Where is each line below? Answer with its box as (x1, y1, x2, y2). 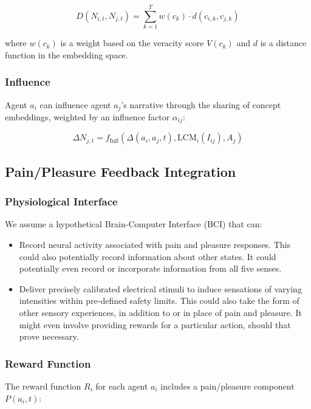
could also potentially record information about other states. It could (19, 250, 276, 263)
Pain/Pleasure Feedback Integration (5, 162, 236, 180)
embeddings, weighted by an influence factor (5, 110, 170, 123)
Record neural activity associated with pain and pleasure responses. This (19, 238, 290, 251)
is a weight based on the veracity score (60, 36, 204, 49)
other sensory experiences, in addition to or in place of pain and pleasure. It (19, 306, 302, 318)
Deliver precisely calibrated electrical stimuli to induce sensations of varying (19, 282, 302, 295)
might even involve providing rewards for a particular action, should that (19, 318, 291, 331)
